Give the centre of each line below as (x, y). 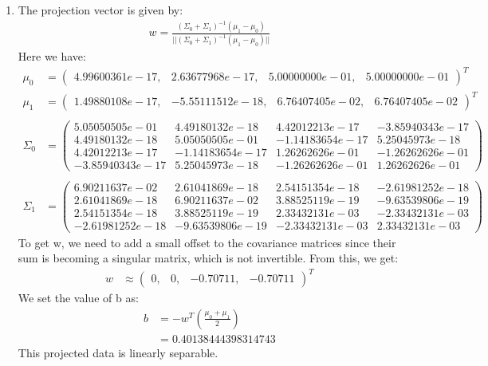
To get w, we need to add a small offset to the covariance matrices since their (207, 242)
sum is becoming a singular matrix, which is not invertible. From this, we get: (208, 258)
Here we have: (52, 56)
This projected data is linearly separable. (118, 352)
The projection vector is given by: (100, 10)
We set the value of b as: (78, 298)
